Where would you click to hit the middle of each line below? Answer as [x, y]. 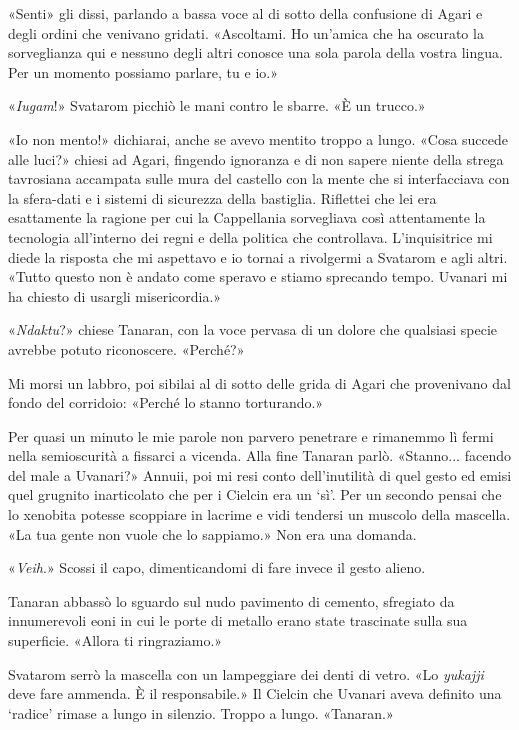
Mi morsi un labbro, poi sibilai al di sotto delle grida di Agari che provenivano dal [259, 382]
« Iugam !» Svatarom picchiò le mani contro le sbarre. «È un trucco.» [217, 105]
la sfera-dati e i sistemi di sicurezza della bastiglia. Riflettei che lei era [222, 197]
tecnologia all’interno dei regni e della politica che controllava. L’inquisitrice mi [250, 236]
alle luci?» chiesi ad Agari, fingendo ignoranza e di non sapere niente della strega [256, 158]
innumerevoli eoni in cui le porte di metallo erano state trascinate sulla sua [238, 620]
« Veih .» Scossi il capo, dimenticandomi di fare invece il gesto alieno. [217, 567]
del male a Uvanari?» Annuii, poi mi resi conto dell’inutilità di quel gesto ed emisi [260, 474]
